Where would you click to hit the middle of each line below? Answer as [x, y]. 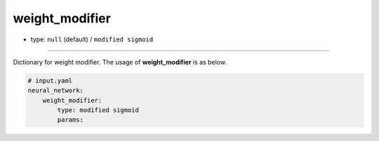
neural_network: [56, 90]
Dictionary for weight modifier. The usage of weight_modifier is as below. [120, 62]
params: [71, 120]
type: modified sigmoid [98, 110]
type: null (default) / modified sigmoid [92, 39]
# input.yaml [50, 80]
